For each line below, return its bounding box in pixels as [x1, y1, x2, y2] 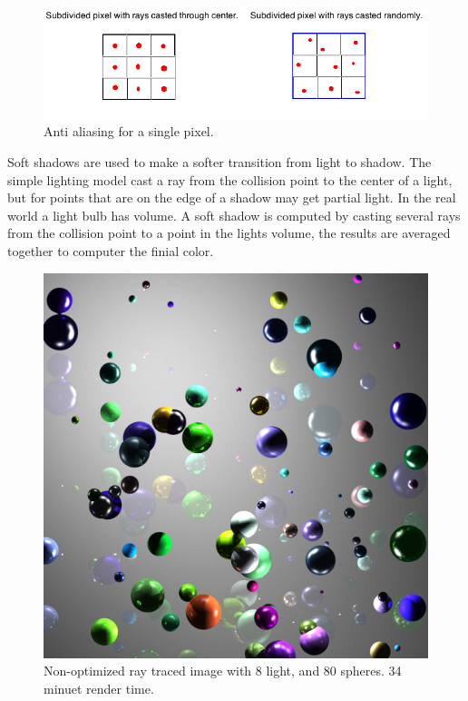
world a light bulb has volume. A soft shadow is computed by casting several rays [7, 205, 461, 224]
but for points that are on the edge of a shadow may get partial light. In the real [7, 188, 456, 207]
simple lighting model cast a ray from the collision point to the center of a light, [7, 170, 453, 189]
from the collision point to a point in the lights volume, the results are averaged [7, 223, 451, 242]
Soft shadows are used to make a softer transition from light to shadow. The [7, 152, 432, 171]
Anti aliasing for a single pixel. [44, 122, 214, 141]
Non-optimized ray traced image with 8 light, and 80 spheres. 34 [44, 661, 402, 680]
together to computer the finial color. [7, 241, 214, 260]
